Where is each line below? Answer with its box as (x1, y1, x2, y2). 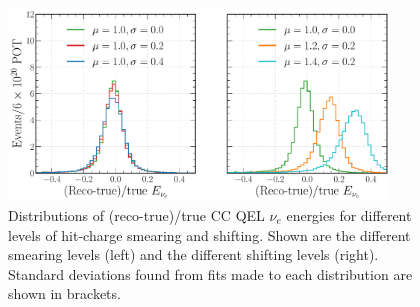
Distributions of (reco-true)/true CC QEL (8, 204, 265, 225)
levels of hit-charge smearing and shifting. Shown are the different (8, 224, 411, 245)
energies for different (286, 204, 412, 225)
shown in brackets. (8, 283, 121, 304)
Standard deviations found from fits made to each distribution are (8, 263, 413, 284)
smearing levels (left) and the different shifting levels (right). (8, 244, 379, 265)
